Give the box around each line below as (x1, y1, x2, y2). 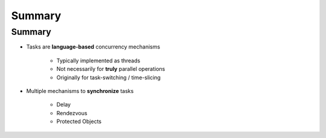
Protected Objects (56, 118, 102, 125)
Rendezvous (56, 109, 88, 116)
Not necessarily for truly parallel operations (56, 65, 165, 73)
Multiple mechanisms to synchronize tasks (26, 87, 134, 94)
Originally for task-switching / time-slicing (56, 74, 161, 81)
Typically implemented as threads (56, 57, 141, 64)
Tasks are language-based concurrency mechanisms (26, 43, 161, 50)
